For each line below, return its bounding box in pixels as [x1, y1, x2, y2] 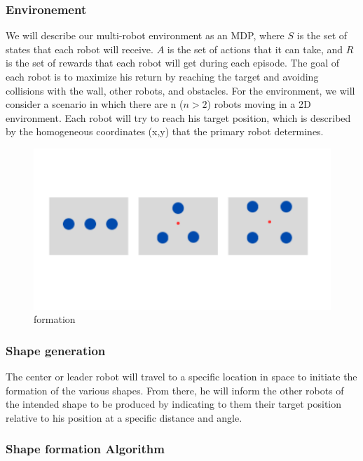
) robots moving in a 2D [207, 97, 311, 111]
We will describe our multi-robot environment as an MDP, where [6, 28, 285, 43]
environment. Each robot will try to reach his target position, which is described [6, 110, 351, 125]
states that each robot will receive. [6, 41, 153, 56]
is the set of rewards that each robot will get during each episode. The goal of [6, 55, 340, 70]
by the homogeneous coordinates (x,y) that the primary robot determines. [6, 124, 324, 139]
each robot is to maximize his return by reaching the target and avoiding [6, 69, 319, 83]
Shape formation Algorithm [6, 440, 165, 457]
